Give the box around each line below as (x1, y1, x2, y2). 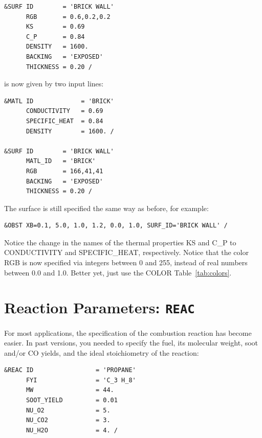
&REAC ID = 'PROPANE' (4, 366, 136, 374)
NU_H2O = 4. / (26, 426, 118, 434)
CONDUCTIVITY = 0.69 (26, 107, 103, 115)
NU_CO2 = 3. (26, 417, 111, 424)
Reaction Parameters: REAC (4, 297, 195, 318)
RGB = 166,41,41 (26, 167, 103, 175)
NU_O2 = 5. (26, 406, 111, 414)
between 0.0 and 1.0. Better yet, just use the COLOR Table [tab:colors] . (4, 267, 232, 278)
